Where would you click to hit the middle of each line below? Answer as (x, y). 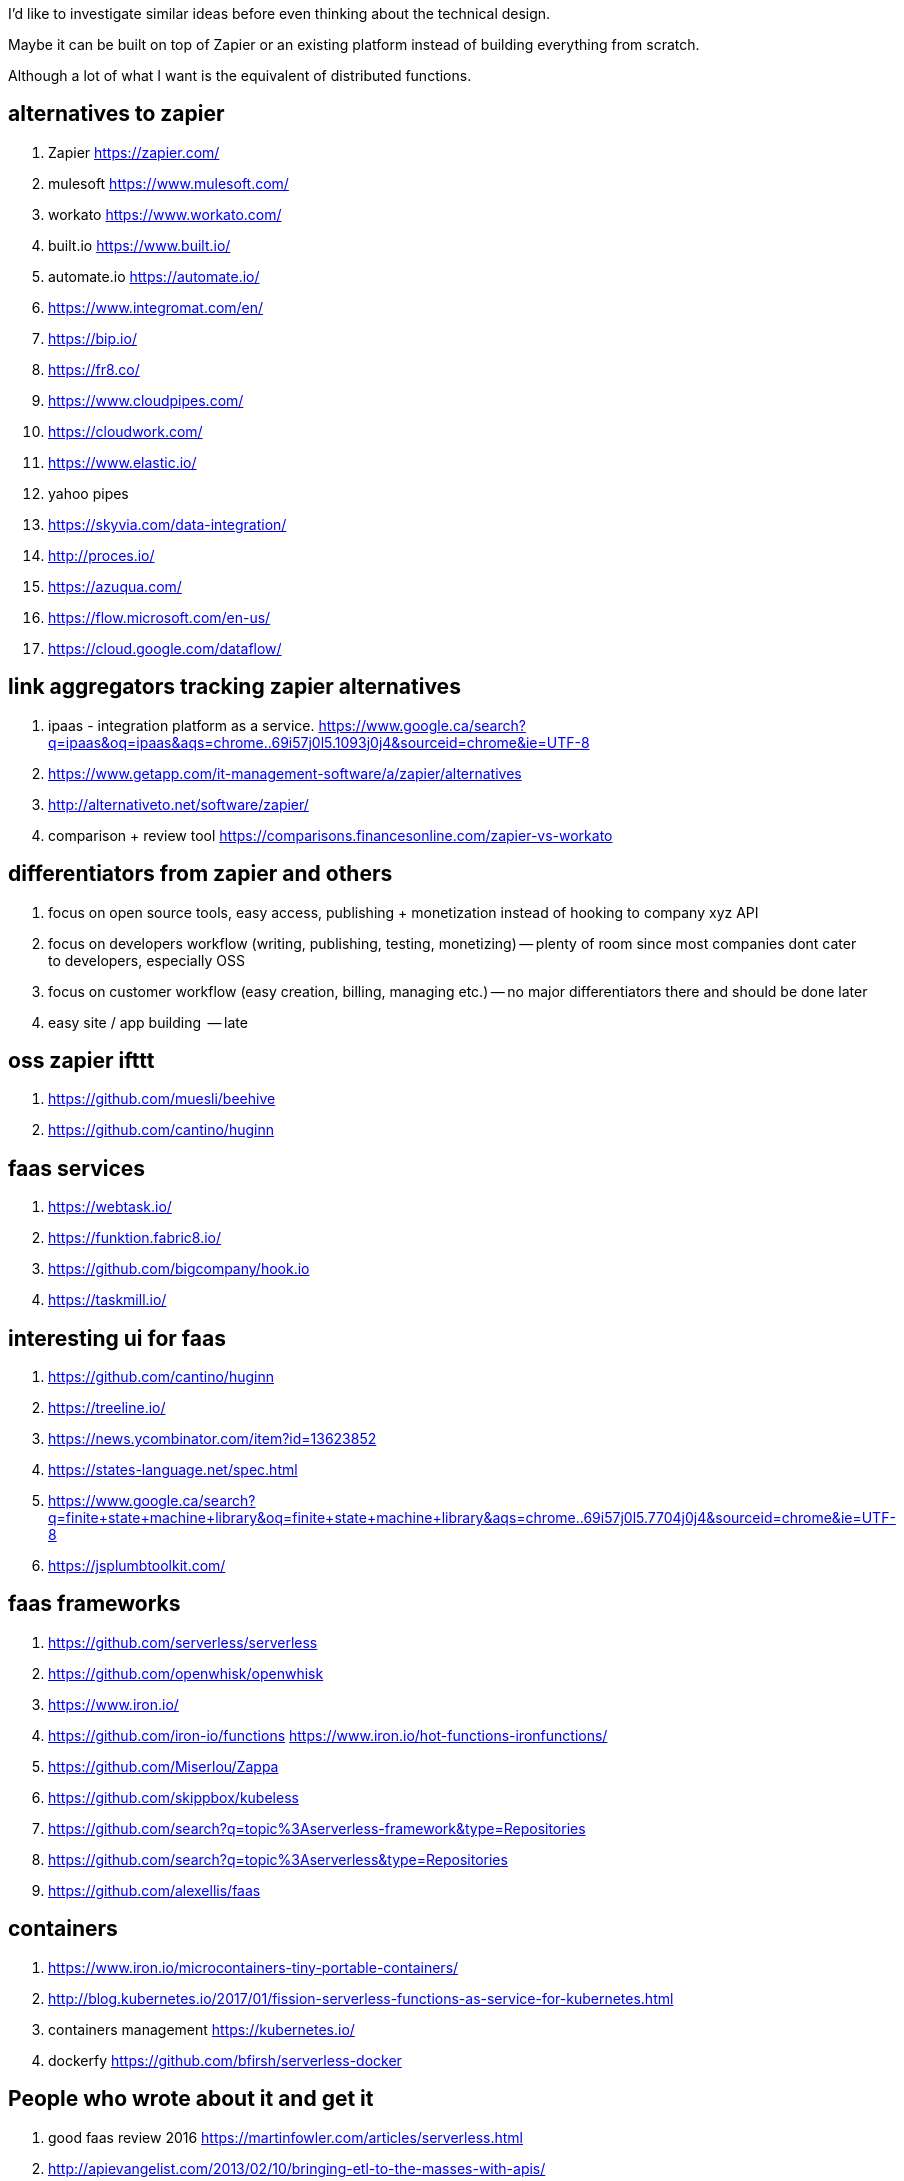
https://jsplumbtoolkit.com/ (137, 1566)
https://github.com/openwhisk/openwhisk (186, 1673)
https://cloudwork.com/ (125, 431)
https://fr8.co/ (94, 369)
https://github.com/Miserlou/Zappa (163, 1766)
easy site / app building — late (148, 1022)
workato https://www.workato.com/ (165, 214)
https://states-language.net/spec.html (173, 1470)
